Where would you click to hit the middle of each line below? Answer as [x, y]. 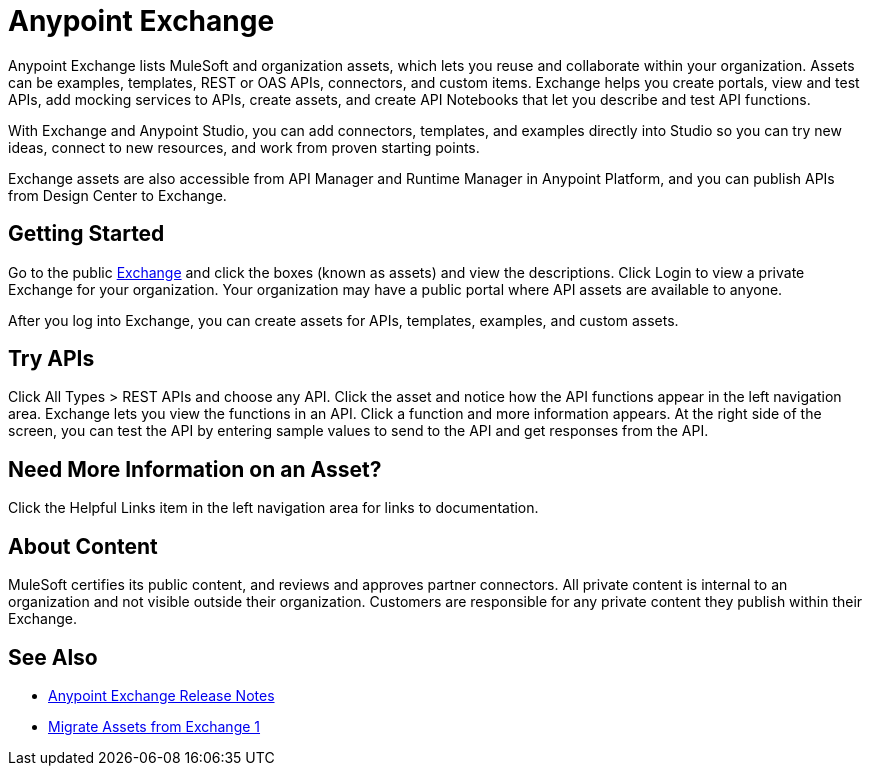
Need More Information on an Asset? [195, 469]
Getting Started [86, 234]
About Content [83, 546]
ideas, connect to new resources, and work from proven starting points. [244, 147]
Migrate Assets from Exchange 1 [154, 726]
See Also [53, 657]
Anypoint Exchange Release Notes [161, 695]
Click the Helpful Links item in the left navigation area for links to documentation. [273, 508]
